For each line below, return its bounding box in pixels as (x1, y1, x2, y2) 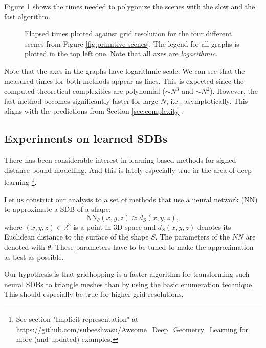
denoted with (4, 241, 46, 252)
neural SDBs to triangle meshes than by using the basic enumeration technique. (4, 278, 254, 289)
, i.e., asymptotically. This (166, 95, 248, 106)
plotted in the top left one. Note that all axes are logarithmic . (25, 48, 218, 59)
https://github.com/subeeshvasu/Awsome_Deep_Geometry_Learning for (16, 323, 249, 334)
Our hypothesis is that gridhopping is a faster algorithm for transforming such (4, 269, 250, 279)
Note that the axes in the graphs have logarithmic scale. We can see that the (4, 65, 245, 76)
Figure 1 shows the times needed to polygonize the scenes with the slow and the (4, 1, 255, 11)
